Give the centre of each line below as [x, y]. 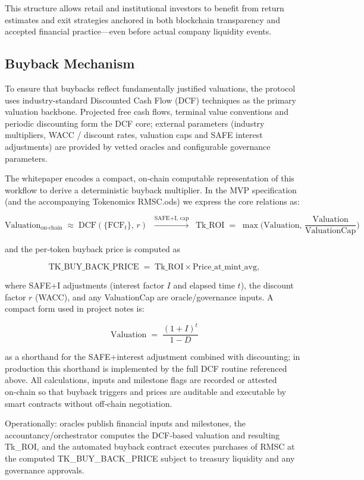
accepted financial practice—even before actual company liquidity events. [138, 31]
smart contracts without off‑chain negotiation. [89, 403]
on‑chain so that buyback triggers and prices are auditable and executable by [145, 392]
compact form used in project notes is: [75, 308]
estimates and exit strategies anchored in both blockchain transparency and [142, 19]
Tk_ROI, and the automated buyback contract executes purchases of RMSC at [150, 446]
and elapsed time [204, 285]
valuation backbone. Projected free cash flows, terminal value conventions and [147, 112]
